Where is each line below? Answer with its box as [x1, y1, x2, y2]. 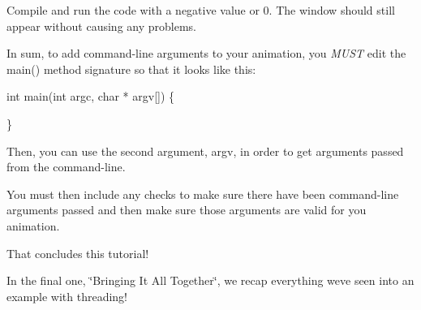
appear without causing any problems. [6, 17, 196, 34]
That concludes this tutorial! [6, 244, 149, 261]
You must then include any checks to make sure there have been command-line [6, 185, 399, 202]
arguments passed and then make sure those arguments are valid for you [6, 201, 367, 218]
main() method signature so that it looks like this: [6, 60, 256, 77]
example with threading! [6, 287, 128, 304]
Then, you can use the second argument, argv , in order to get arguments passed [6, 142, 404, 159]
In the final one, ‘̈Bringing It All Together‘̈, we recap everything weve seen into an [6, 272, 415, 289]
